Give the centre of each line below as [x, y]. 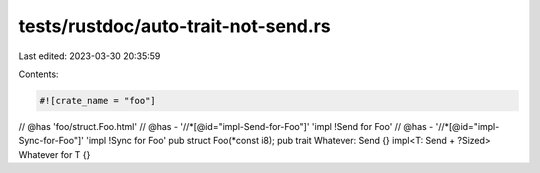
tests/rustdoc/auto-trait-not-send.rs [174, 26]
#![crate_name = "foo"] [98, 100]
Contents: [38, 74]
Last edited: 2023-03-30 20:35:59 [89, 56]
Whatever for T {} [54, 154]
